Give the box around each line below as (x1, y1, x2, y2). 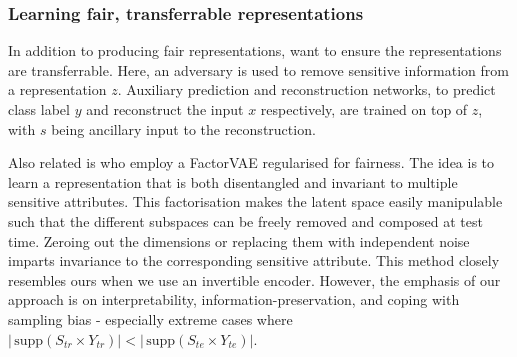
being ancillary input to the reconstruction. (51, 118, 316, 139)
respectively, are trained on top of (260, 99, 468, 119)
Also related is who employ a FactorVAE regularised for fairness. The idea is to (8, 152, 495, 173)
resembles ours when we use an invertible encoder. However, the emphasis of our (8, 269, 501, 290)
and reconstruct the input (86, 99, 244, 119)
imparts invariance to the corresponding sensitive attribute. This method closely (8, 250, 500, 271)
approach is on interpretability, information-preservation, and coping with (8, 289, 460, 310)
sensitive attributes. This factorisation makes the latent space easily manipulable (8, 191, 503, 212)
